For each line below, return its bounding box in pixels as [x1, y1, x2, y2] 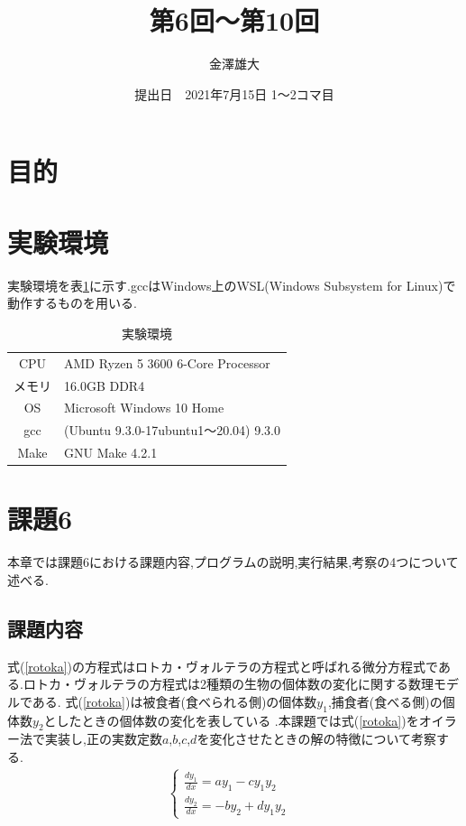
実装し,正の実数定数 [44, 729, 162, 748]
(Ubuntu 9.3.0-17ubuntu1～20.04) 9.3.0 [64, 421, 281, 440]
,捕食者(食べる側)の [327, 691, 443, 710]
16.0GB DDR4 [64, 376, 145, 394]
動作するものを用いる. [7, 293, 137, 312]
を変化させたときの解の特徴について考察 [196, 729, 436, 748]
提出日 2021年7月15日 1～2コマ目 [134, 84, 334, 103]
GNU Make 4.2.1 [64, 443, 158, 462]
